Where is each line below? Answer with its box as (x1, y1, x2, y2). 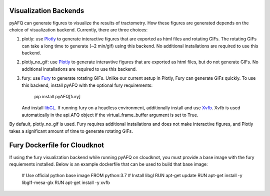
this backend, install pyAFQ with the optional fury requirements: (21, 82, 152, 88)
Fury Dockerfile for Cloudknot (9, 141, 104, 150)
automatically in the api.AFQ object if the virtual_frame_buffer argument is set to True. (21, 112, 198, 118)
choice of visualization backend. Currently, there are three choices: (9, 26, 148, 32)
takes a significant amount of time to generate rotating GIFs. (9, 128, 133, 134)
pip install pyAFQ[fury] (34, 94, 81, 100)
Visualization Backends (9, 6, 84, 15)
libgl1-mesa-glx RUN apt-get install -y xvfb (21, 180, 110, 186)
